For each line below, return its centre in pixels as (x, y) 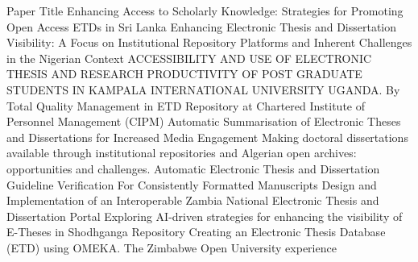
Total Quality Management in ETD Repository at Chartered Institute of (186, 105)
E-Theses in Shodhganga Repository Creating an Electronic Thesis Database (196, 232)
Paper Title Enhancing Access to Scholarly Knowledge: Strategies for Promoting (205, 10)
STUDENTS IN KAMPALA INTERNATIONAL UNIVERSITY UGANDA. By (203, 89)
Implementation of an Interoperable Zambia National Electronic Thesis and (193, 200)
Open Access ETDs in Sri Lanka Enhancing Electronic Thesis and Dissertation (202, 26)
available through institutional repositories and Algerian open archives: (182, 153)
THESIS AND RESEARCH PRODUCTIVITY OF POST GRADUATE (184, 74)
